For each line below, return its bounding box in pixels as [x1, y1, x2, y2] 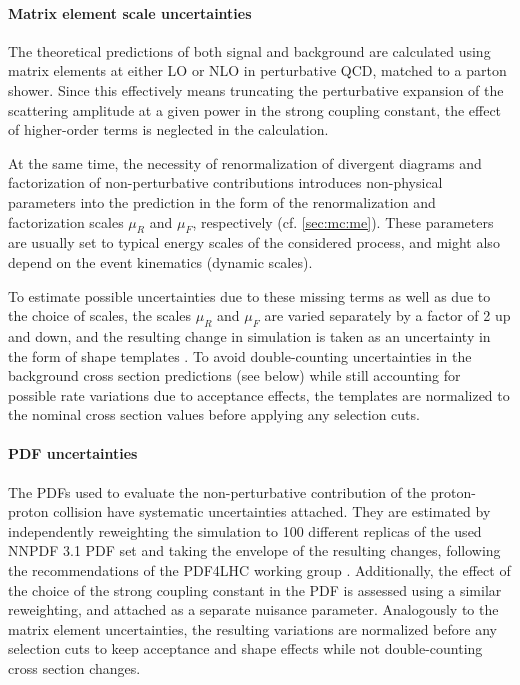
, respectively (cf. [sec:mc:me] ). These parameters [192, 211, 494, 232]
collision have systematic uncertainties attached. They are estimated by [53, 501, 491, 522]
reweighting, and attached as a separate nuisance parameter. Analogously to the [8, 599, 499, 620]
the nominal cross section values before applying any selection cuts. [8, 404, 420, 425]
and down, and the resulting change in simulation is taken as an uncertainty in [8, 325, 491, 346]
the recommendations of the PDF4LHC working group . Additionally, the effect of [8, 560, 511, 581]
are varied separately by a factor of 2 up [264, 305, 511, 326]
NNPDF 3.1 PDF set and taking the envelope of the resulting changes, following [8, 540, 501, 561]
